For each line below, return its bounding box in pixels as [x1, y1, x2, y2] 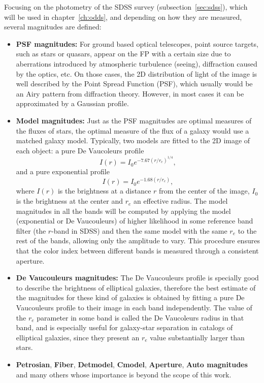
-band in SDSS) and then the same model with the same [51, 225, 227, 236]
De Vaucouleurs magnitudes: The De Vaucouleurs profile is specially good [16, 272, 259, 283]
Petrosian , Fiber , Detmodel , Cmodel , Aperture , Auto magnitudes [16, 359, 248, 369]
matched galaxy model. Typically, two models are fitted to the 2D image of [16, 135, 250, 146]
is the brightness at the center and [16, 196, 123, 206]
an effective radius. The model [134, 196, 228, 206]
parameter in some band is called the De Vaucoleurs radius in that [37, 312, 244, 323]
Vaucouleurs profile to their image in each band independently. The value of [16, 302, 252, 312]
